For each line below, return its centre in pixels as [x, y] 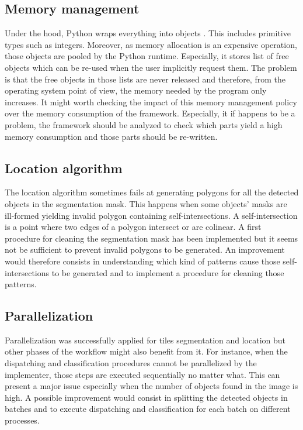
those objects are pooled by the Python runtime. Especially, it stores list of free [147, 56]
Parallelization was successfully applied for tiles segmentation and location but [145, 340]
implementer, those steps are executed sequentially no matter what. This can [142, 374]
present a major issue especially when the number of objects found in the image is [151, 386]
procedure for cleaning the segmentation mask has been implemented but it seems [151, 238]
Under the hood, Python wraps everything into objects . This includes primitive [148, 33]
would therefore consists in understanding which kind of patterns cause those [142, 261]
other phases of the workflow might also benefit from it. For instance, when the [146, 351]
